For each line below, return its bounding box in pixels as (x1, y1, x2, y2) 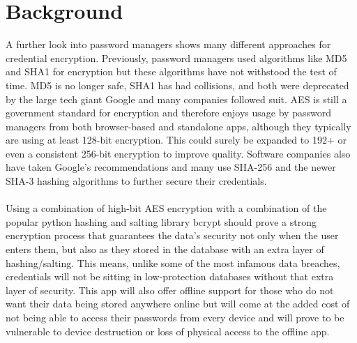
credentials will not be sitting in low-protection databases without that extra (6, 269, 334, 284)
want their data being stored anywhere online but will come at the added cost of (6, 296, 350, 311)
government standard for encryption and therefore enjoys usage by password (6, 105, 331, 120)
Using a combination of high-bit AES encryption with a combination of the (6, 201, 327, 215)
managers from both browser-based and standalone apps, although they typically (6, 119, 351, 133)
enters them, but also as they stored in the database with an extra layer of (6, 242, 324, 257)
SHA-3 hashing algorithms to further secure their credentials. (6, 174, 267, 188)
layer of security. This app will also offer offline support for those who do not (6, 282, 334, 297)
